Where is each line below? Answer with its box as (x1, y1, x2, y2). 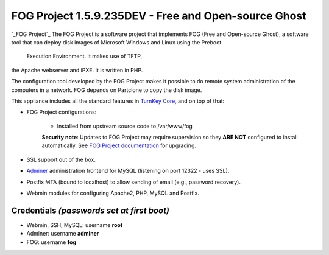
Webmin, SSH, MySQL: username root (26, 221, 123, 228)
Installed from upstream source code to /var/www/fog (57, 122, 193, 130)
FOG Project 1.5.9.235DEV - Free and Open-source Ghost (11, 9, 307, 23)
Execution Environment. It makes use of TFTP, (26, 52, 143, 60)
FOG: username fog (26, 238, 76, 246)
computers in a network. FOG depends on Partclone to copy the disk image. (11, 86, 202, 94)
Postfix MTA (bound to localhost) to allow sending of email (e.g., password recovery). (26, 178, 241, 186)
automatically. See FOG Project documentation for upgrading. (41, 142, 197, 149)
